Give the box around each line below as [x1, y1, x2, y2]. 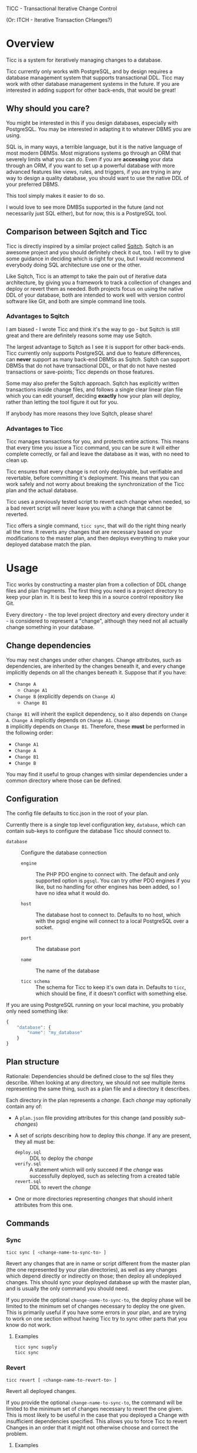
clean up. [6, 457, 29, 464]
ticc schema [21, 978, 50, 985]
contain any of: [6, 1103, 43, 1110]
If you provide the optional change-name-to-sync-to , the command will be [6, 1399, 182, 1406]
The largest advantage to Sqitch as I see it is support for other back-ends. [6, 343, 185, 350]
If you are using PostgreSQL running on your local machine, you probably [6, 1001, 184, 1008]
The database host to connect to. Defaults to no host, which [35, 911, 181, 918]
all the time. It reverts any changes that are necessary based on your [6, 528, 173, 536]
